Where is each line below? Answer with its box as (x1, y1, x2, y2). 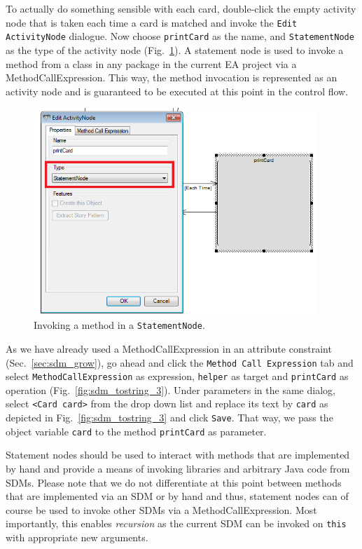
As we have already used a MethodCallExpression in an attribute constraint (6, 341, 332, 355)
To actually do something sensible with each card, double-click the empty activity (6, 1, 356, 15)
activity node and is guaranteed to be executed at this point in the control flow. (6, 83, 349, 98)
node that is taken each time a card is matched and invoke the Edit (6, 15, 298, 29)
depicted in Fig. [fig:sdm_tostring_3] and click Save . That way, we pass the (6, 410, 333, 425)
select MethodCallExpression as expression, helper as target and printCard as (6, 369, 349, 384)
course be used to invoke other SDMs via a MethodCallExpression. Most (6, 502, 317, 517)
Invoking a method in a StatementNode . (34, 318, 205, 332)
